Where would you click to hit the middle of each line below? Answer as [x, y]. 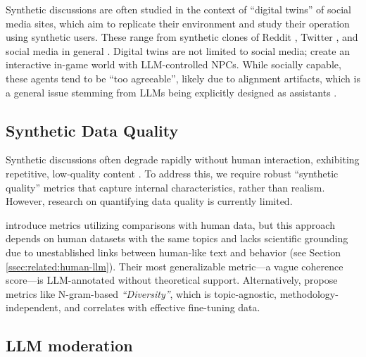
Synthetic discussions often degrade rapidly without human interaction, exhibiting [183, 159]
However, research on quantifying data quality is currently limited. [149, 201]
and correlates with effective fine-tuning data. [162, 307]
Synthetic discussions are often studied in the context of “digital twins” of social [178, 9]
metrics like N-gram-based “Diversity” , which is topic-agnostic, [141, 293]
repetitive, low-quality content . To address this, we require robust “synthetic [172, 173]
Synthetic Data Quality [92, 130]
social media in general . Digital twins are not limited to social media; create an [178, 50]
